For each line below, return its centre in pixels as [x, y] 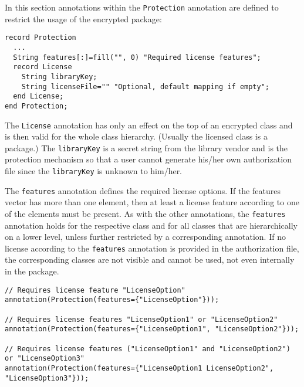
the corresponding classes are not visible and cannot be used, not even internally [150, 259]
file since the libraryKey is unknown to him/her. [94, 171]
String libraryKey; [59, 77]
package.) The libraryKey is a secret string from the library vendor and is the [146, 147]
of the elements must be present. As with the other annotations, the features [145, 213]
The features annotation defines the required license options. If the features [143, 190]
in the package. [32, 271]
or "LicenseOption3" [45, 359]
